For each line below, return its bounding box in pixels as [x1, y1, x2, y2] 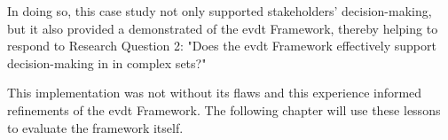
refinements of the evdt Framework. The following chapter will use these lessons [7, 100, 441, 119]
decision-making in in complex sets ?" [7, 53, 207, 72]
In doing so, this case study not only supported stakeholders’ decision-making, [7, 2, 432, 19]
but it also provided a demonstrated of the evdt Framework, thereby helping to [7, 19, 438, 37]
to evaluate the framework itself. [7, 118, 184, 136]
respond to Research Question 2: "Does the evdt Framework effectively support [7, 36, 436, 55]
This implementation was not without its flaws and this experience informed [7, 83, 422, 102]
